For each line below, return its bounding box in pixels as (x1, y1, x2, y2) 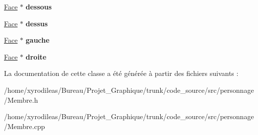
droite (25, 51, 47, 62)
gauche (25, 35, 50, 45)
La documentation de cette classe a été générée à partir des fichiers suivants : (4, 68, 239, 78)
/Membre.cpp (4, 121, 45, 131)
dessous (25, 1, 52, 11)
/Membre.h (4, 94, 38, 105)
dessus (25, 18, 48, 28)
